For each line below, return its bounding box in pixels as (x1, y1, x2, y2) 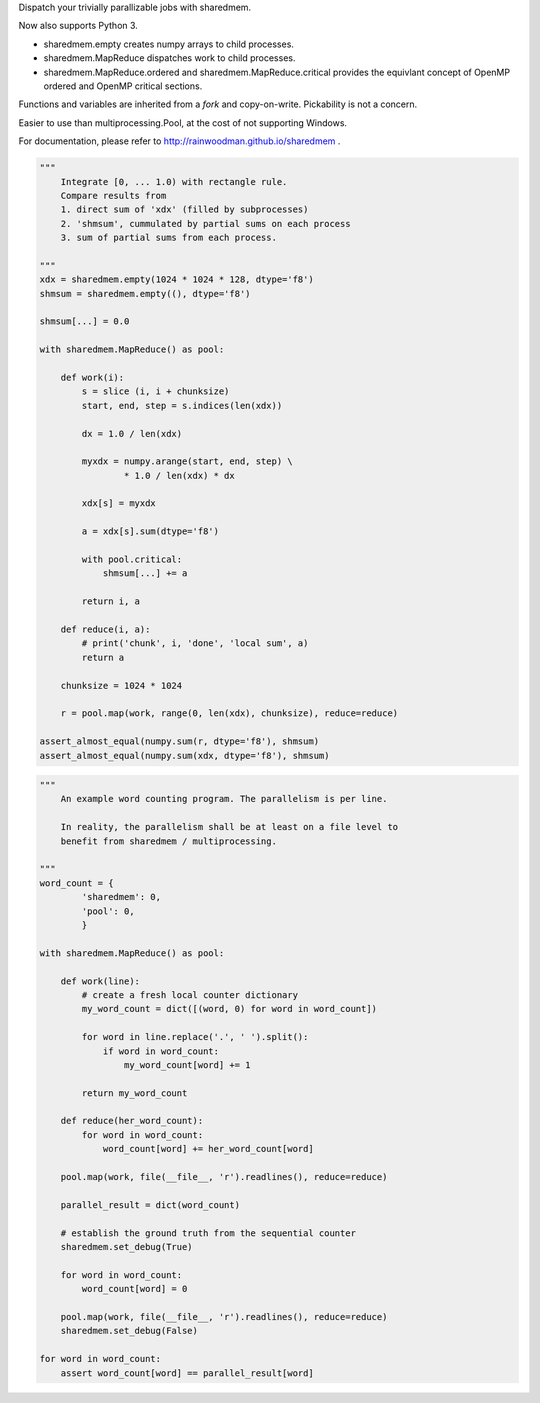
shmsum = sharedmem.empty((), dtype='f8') (39, 288, 251, 299)
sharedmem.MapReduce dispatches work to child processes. (43, 52, 296, 64)
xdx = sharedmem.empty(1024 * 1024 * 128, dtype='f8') (39, 274, 314, 285)
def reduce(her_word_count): (60, 1115, 204, 1127)
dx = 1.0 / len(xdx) (81, 428, 183, 439)
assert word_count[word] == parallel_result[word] (60, 1367, 314, 1379)
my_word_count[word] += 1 (123, 1059, 251, 1070)
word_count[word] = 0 (81, 1283, 188, 1295)
